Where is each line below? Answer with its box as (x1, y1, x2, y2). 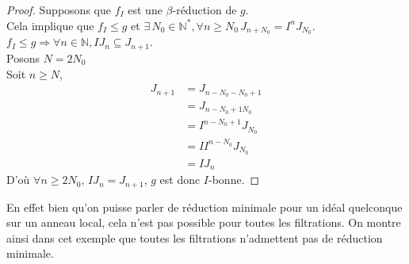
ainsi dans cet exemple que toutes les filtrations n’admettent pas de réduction (6, 229, 383, 246)
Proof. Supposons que (6, 2, 111, 17)
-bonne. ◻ (208, 171, 260, 188)
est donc (159, 171, 201, 188)
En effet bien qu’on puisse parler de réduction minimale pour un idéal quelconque (6, 198, 403, 215)
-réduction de (172, 2, 237, 17)
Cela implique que (6, 17, 94, 33)
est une (128, 2, 162, 17)
